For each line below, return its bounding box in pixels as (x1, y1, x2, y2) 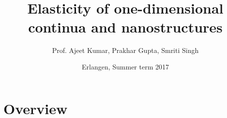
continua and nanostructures (28, 17, 223, 37)
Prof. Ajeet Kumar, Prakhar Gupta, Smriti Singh (52, 45, 199, 55)
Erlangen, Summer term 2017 (82, 61, 169, 71)
